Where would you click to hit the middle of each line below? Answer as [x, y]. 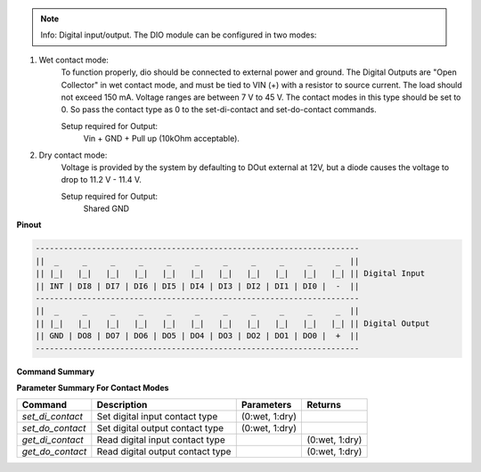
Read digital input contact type [161, 440]
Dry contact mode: [73, 155]
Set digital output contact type [160, 428]
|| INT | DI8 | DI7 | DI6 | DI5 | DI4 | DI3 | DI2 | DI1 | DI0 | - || [197, 286]
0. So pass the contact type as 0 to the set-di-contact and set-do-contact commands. [219, 110]
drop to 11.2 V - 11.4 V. [101, 180]
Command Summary [56, 371]
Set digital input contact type [157, 417]
